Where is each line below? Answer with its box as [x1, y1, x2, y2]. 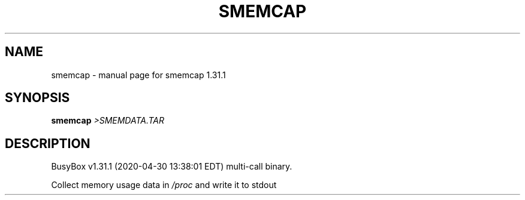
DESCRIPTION [5, 136, 90, 151]
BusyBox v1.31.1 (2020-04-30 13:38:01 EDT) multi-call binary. [51, 161, 292, 172]
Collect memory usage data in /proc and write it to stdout [51, 180, 277, 190]
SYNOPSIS [5, 90, 70, 106]
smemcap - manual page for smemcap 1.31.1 [51, 69, 226, 80]
